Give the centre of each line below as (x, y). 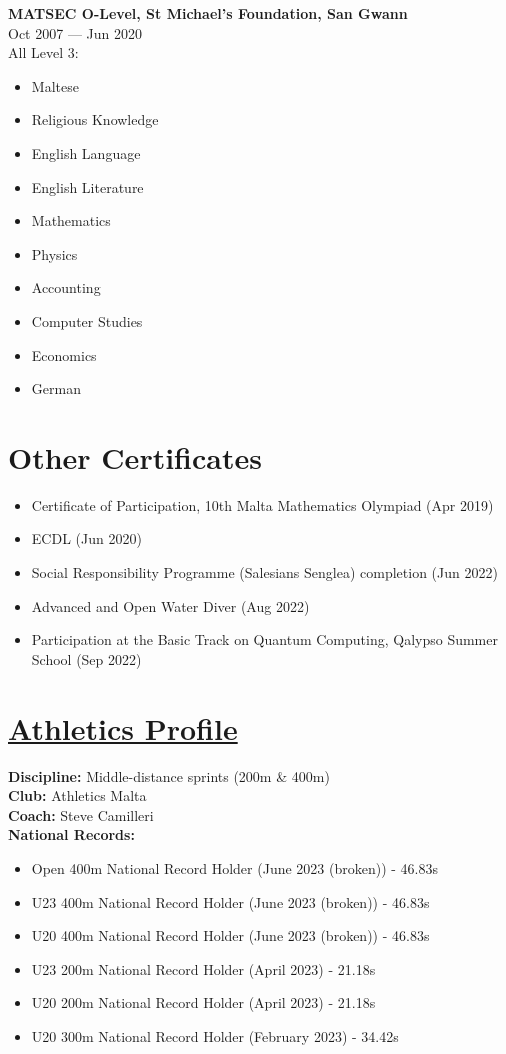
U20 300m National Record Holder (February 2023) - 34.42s (215, 1035)
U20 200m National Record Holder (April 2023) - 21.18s (203, 1002)
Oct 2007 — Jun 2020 (75, 32)
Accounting (66, 287)
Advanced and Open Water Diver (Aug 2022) (170, 605)
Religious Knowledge (95, 119)
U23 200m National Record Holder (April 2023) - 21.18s (203, 968)
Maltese (55, 85)
